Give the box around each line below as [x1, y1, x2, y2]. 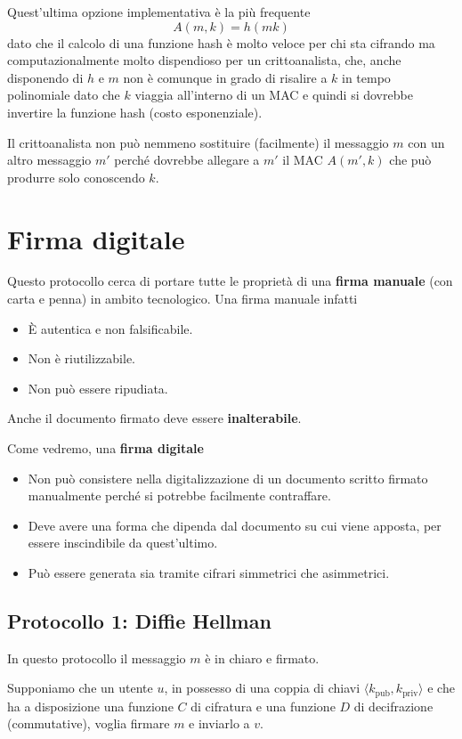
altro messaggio [7, 150, 92, 169]
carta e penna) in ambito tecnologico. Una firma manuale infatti [7, 289, 358, 308]
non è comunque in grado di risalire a [123, 68, 328, 86]
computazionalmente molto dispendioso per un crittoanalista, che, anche [7, 51, 401, 69]
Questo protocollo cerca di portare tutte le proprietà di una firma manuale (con [7, 272, 453, 290]
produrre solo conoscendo [7, 167, 145, 186]
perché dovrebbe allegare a [114, 150, 260, 169]
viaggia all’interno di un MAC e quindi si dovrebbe [134, 85, 413, 104]
